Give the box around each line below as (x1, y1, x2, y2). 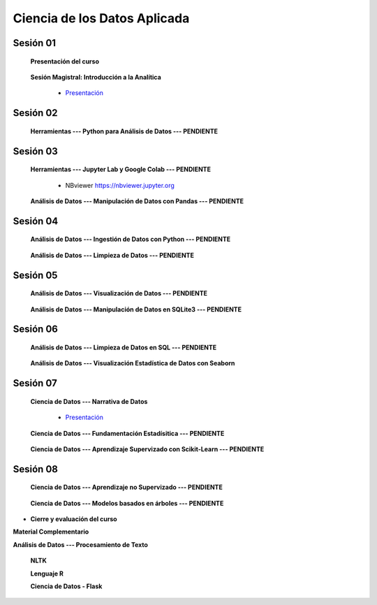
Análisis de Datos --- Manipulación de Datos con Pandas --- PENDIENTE (30, 196, 244, 205)
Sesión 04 (13, 215, 59, 227)
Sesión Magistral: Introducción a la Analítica (30, 73, 162, 81)
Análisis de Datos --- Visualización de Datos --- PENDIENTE (30, 289, 208, 298)
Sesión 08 (13, 463, 59, 475)
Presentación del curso (30, 57, 99, 66)
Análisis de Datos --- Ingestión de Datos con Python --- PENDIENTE (30, 235, 231, 244)
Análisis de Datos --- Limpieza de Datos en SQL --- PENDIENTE (30, 343, 217, 351)
